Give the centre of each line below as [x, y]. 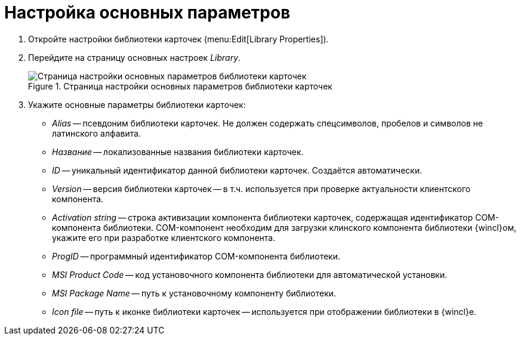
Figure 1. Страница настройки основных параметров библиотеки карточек [180, 86]
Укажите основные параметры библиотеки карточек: [137, 104]
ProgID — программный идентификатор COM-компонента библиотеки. [196, 256]
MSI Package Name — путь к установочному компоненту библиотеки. [194, 293]
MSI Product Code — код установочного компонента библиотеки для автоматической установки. [250, 274]
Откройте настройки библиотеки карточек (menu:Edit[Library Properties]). [178, 39]
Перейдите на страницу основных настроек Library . [135, 57]
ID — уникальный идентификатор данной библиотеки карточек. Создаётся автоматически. [237, 170]
